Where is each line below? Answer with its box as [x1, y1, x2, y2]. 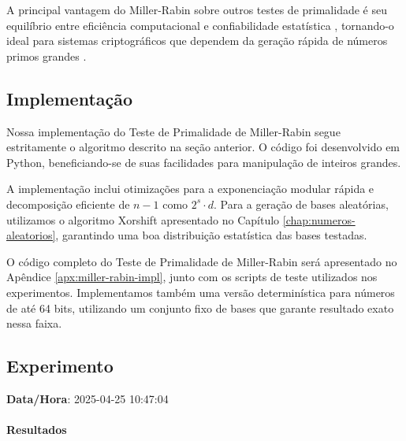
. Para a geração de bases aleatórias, [214, 195, 389, 212]
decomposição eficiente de [6, 195, 130, 212]
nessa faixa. [6, 315, 62, 332]
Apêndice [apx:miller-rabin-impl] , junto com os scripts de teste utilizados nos [6, 269, 378, 285]
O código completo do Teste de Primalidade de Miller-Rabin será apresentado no [6, 253, 397, 269]
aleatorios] [6, 227, 56, 243]
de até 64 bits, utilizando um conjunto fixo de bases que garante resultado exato [6, 299, 394, 316]
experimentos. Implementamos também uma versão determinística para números [6, 283, 395, 300]
